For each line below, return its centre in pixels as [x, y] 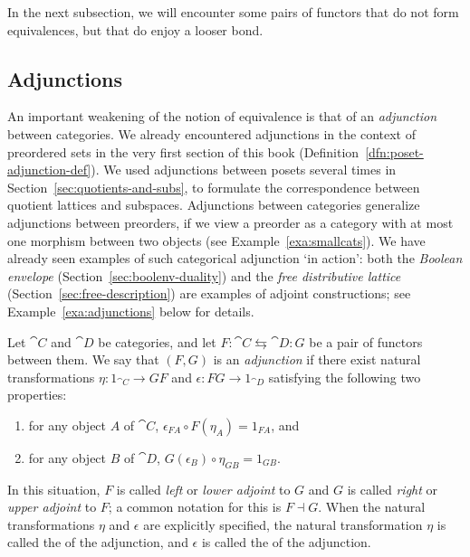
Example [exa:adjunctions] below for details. [131, 311]
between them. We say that [83, 359]
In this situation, [54, 489]
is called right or [393, 489]
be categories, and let [157, 341]
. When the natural [372, 507]
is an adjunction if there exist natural [317, 359]
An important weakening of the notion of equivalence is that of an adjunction [222, 116]
